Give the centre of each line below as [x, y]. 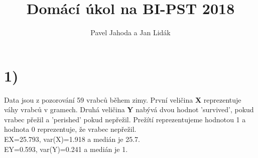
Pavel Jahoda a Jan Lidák [131, 32]
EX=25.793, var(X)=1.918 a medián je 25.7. [72, 139]
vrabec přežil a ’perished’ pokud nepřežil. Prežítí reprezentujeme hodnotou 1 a [125, 119]
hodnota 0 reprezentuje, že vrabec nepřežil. [70, 129]
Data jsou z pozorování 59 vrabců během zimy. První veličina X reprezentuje [123, 99]
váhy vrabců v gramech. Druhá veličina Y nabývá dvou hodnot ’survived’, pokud [129, 109]
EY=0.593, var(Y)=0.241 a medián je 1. [66, 149]
